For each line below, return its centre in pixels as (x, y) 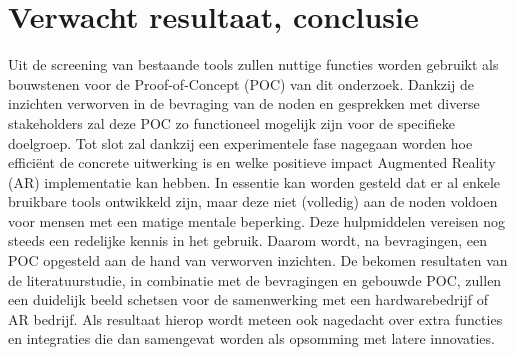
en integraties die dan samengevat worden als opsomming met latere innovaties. (251, 338)
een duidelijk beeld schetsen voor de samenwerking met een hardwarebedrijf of (248, 299)
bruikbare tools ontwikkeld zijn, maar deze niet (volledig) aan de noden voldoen (253, 201)
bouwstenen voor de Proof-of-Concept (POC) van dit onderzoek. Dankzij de (241, 83)
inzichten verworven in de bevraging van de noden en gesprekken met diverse (244, 103)
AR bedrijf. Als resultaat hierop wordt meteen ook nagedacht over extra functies (255, 318)
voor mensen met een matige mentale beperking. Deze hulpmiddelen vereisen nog (257, 220)
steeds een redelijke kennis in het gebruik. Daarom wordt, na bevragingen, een (247, 240)
